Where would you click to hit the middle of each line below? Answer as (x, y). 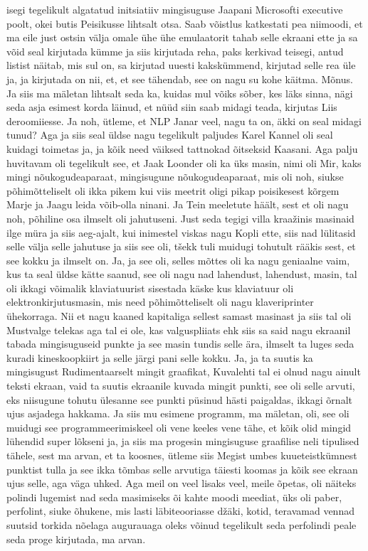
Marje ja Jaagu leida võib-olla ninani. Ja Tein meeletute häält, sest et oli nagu (178, 204)
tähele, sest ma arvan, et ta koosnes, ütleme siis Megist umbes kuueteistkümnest (182, 455)
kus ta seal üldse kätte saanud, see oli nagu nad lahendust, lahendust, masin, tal (182, 274)
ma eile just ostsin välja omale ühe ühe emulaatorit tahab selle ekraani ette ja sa (182, 37)
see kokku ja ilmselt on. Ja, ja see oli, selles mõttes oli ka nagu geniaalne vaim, (178, 260)
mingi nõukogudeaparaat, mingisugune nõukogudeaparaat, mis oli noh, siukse (175, 177)
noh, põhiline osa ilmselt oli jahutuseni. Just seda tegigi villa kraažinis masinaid (180, 218)
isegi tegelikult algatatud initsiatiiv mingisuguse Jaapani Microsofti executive (175, 9)
